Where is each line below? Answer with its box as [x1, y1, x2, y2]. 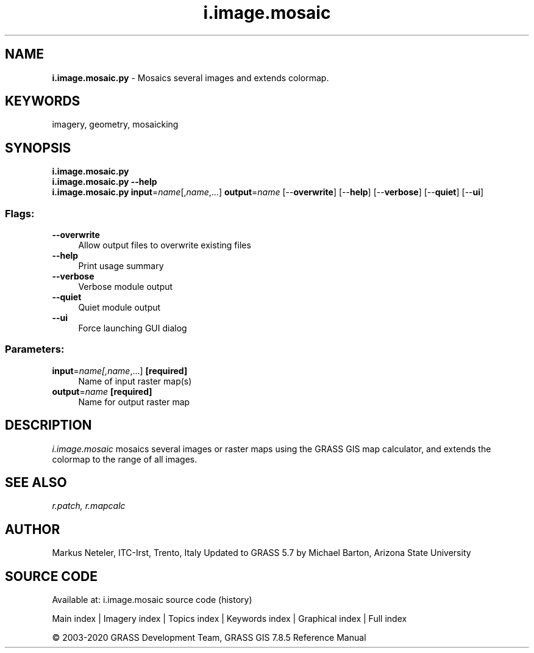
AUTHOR [5, 521, 60, 537]
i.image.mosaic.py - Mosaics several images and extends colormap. [52, 72, 329, 83]
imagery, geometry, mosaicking [52, 119, 179, 130]
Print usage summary [78, 261, 164, 272]
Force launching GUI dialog [78, 323, 187, 334]
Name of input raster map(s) [78, 375, 192, 386]
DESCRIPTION [5, 417, 92, 433]
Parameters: [5, 343, 65, 356]
